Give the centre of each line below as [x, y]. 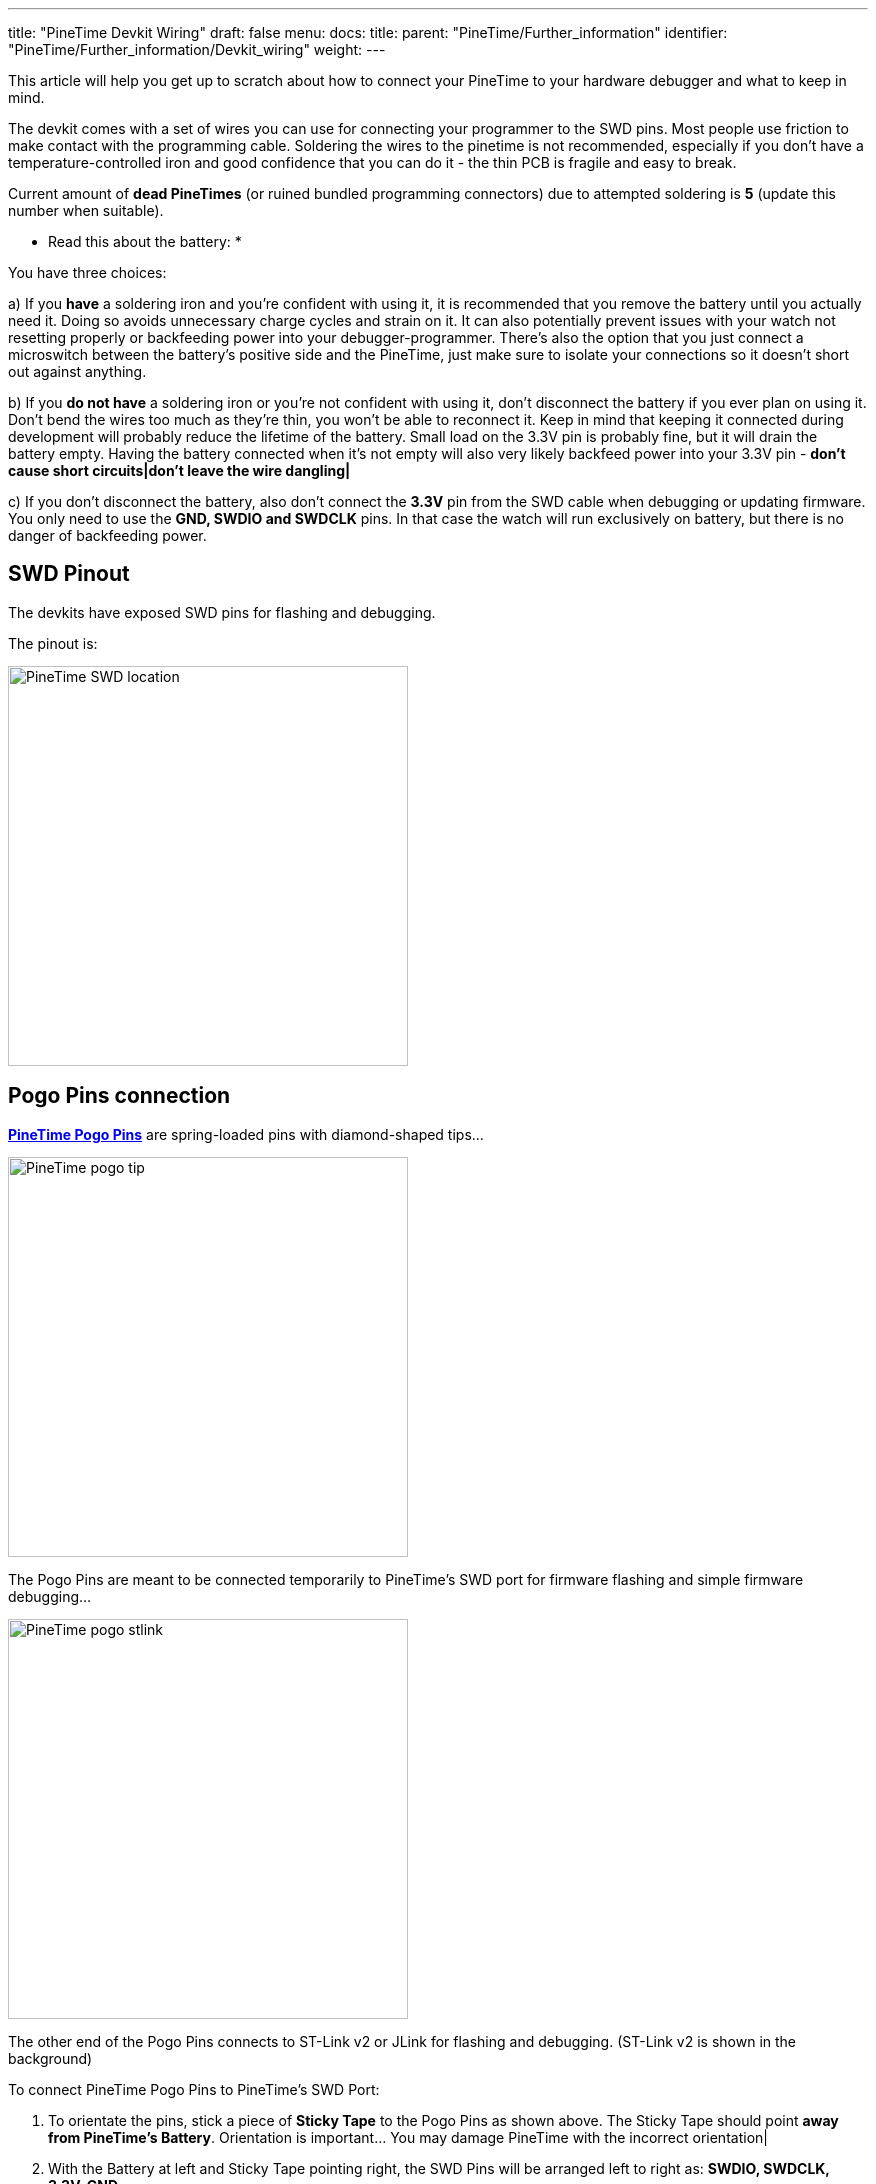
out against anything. [77, 371]
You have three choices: [87, 272]
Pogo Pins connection [119, 1096]
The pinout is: [53, 643]
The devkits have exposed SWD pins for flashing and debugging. [222, 612]
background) [50, 2058]
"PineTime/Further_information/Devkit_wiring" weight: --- [197, 49]
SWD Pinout [69, 574]
